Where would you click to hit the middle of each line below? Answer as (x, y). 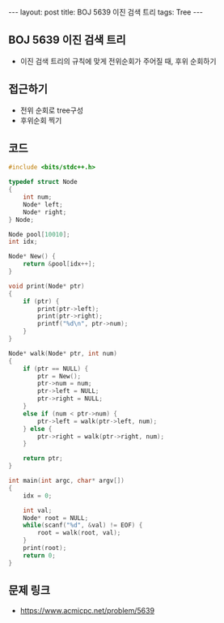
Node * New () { (32, 257)
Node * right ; (45, 212)
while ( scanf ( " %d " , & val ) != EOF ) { (83, 525)
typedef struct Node (43, 182)
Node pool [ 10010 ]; (39, 234)
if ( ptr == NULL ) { (56, 369)
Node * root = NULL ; (56, 518)
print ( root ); (45, 548)
